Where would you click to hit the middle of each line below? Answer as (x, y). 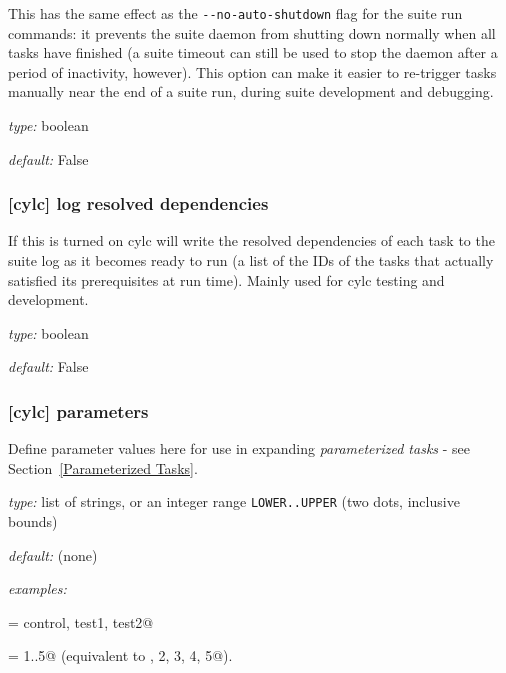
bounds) (33, 521)
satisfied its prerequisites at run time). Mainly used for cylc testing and (226, 279)
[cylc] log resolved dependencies (138, 203)
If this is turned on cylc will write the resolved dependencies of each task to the (251, 240)
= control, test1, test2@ (81, 621)
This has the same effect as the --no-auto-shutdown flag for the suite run (235, 13)
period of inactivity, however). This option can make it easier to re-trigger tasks (252, 71)
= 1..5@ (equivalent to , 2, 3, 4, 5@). (120, 655)
